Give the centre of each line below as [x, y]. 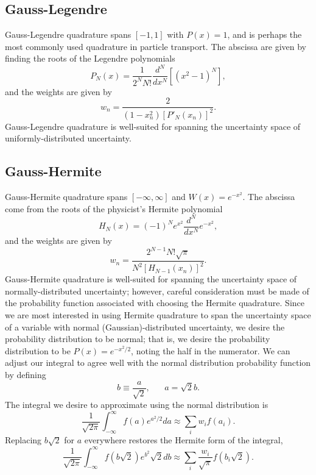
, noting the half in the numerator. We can [211, 350]
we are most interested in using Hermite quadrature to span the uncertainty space [158, 315]
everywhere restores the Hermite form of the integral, [184, 440]
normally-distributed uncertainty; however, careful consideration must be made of [157, 291]
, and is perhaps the [265, 34]
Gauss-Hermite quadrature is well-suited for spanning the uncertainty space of [151, 279]
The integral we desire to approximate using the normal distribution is [137, 405]
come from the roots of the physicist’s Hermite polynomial [114, 208]
